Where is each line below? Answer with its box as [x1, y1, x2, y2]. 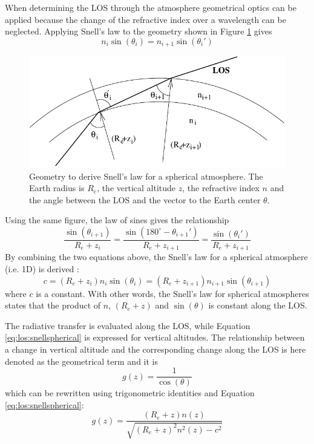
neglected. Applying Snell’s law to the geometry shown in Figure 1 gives [5, 25, 272, 38]
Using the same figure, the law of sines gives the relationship [5, 214, 229, 226]
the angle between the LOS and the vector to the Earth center [29, 193, 261, 206]
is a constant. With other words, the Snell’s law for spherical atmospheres [36, 287, 309, 299]
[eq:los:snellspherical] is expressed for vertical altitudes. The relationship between [5, 331, 305, 344]
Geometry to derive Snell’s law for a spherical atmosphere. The [29, 169, 263, 182]
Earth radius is [29, 181, 85, 194]
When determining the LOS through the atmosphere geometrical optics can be [5, 1, 296, 13]
